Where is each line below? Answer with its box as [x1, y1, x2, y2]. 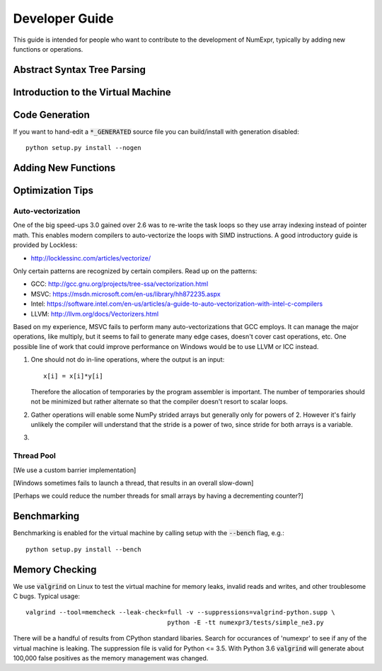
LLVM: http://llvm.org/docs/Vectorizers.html [30, 309, 159, 318]
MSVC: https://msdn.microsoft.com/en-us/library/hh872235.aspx [30, 289, 221, 298]
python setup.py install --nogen [25, 144, 141, 152]
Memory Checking [13, 563, 97, 575]
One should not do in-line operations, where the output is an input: [30, 355, 225, 364]
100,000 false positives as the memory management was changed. [13, 653, 209, 662]
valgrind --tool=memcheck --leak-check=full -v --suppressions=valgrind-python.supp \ [25, 609, 335, 616]
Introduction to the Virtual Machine [13, 86, 171, 98]
